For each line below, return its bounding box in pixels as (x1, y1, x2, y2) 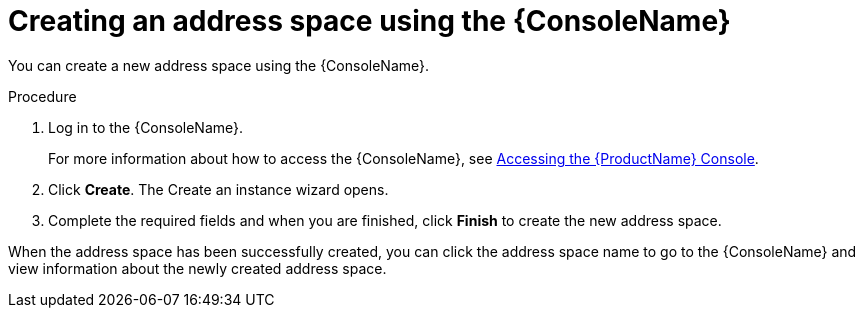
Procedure (8, 87, 77, 105)
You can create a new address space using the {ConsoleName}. (8, 56, 430, 74)
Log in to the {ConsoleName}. (48, 118, 244, 136)
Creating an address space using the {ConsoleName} (8, 4, 731, 38)
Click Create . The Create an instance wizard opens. (48, 180, 389, 198)
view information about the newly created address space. (8, 259, 387, 277)
